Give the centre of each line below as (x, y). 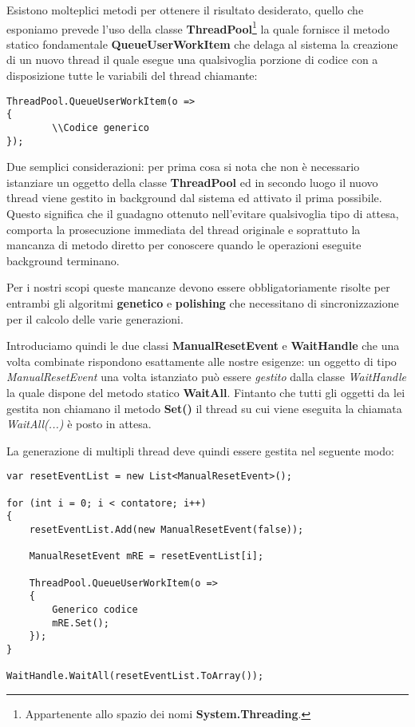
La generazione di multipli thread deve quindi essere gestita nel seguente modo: (200, 450)
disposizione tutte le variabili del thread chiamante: (132, 75)
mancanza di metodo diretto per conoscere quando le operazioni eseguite (184, 245)
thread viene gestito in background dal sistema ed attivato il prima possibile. (194, 198)
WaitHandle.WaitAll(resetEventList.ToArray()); (135, 676)
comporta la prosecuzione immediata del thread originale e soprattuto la (184, 229)
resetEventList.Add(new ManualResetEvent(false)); (166, 529)
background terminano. (63, 260)
